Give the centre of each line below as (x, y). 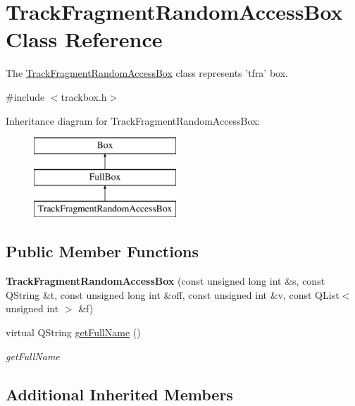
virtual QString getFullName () (73, 332)
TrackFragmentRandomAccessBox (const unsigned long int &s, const (166, 281)
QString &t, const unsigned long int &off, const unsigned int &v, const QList (173, 294)
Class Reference (84, 39)
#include (25, 96)
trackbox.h (84, 96)
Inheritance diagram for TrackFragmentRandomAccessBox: (133, 120)
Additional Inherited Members (119, 394)
